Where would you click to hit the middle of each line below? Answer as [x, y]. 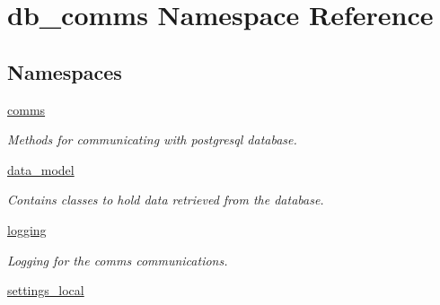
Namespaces [65, 71]
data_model [41, 169]
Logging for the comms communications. [118, 260]
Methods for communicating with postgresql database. [152, 139]
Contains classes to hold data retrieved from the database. [166, 200]
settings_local [46, 290]
